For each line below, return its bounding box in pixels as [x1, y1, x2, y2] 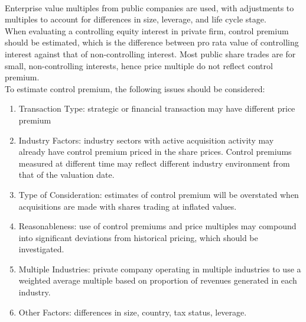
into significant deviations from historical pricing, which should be [18, 231, 258, 243]
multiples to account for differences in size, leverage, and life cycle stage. [5, 13, 266, 25]
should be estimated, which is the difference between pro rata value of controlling [5, 36, 299, 48]
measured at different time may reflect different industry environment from [18, 157, 290, 169]
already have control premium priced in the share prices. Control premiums [18, 145, 292, 158]
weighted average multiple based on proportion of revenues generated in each [18, 274, 297, 287]
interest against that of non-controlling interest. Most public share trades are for [5, 47, 296, 60]
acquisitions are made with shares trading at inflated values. [18, 200, 237, 212]
